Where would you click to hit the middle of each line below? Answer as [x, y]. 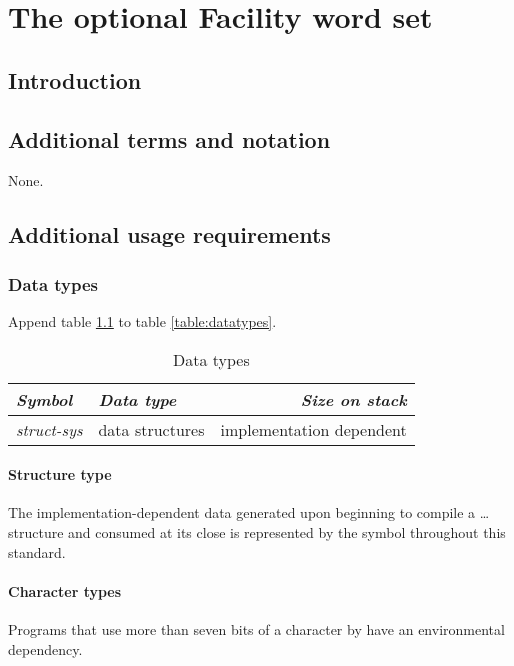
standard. [37, 551]
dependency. [45, 648]
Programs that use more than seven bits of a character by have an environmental [256, 628]
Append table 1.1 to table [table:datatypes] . [142, 320]
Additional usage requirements [169, 234]
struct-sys [49, 429]
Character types [65, 590]
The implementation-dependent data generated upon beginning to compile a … [249, 512]
